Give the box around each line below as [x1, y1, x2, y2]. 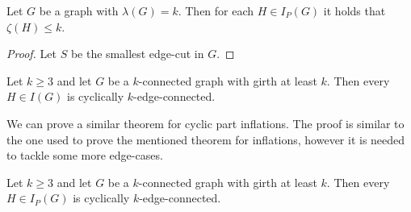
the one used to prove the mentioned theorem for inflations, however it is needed [6, 131, 405, 148]
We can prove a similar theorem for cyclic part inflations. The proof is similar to [6, 114, 405, 131]
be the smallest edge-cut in [70, 45, 204, 62]
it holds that [323, 2, 386, 19]
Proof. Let [6, 45, 57, 62]
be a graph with [39, 2, 119, 19]
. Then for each [178, 2, 254, 19]
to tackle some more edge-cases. [6, 147, 163, 164]
